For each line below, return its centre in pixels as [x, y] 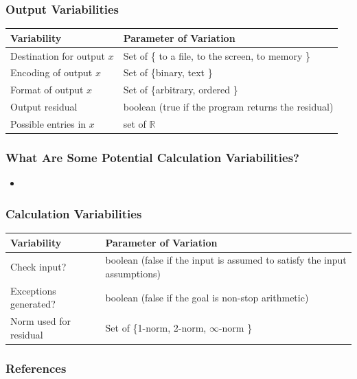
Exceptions [33, 290]
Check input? [38, 267]
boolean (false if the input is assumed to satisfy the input [226, 260]
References [36, 368]
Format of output [47, 90]
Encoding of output [51, 72]
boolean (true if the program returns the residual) [228, 107]
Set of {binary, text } [168, 72]
